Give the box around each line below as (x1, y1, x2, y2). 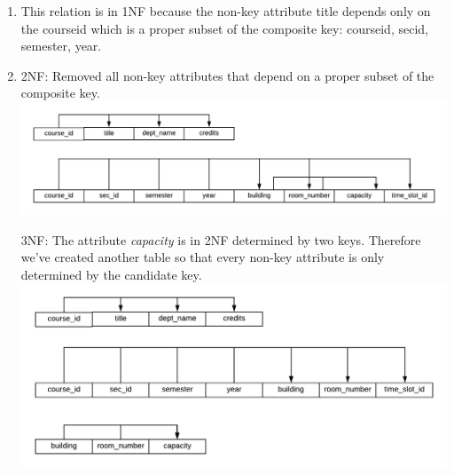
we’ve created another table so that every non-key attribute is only (20, 248, 385, 266)
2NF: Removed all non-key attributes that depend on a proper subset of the (20, 66, 434, 84)
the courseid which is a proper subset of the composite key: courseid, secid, (20, 19, 428, 37)
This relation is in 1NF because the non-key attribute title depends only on (20, 2, 431, 20)
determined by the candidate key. (20, 265, 202, 283)
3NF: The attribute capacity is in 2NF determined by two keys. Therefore (20, 230, 421, 249)
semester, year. (20, 36, 102, 55)
